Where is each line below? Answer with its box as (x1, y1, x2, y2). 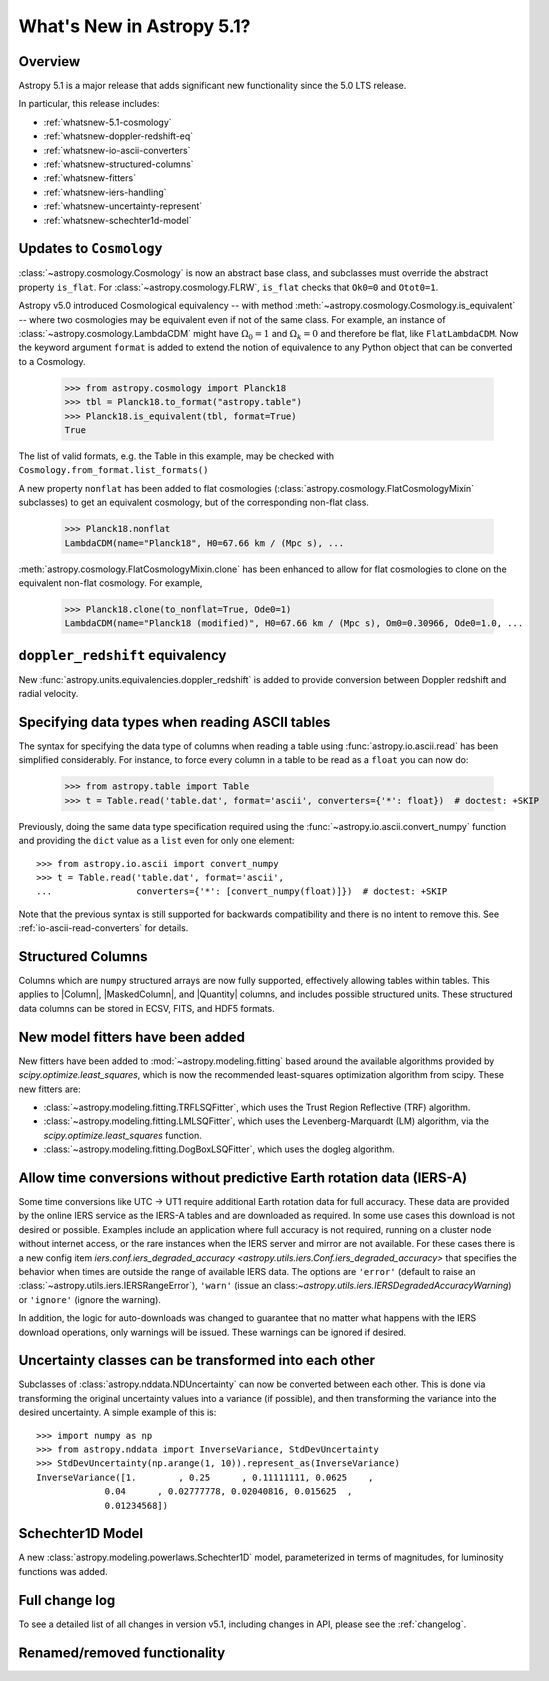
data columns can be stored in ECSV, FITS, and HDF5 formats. (18, 1002, 275, 1014)
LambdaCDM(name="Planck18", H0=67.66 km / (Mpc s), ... (64, 537, 345, 549)
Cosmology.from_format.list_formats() (18, 465, 209, 476)
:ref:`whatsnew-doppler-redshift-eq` (43, 130, 194, 142)
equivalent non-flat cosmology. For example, (18, 576, 203, 589)
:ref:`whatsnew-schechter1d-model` (43, 214, 192, 226)
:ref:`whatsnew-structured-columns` (43, 158, 194, 170)
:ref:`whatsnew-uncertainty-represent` (43, 200, 203, 212)
